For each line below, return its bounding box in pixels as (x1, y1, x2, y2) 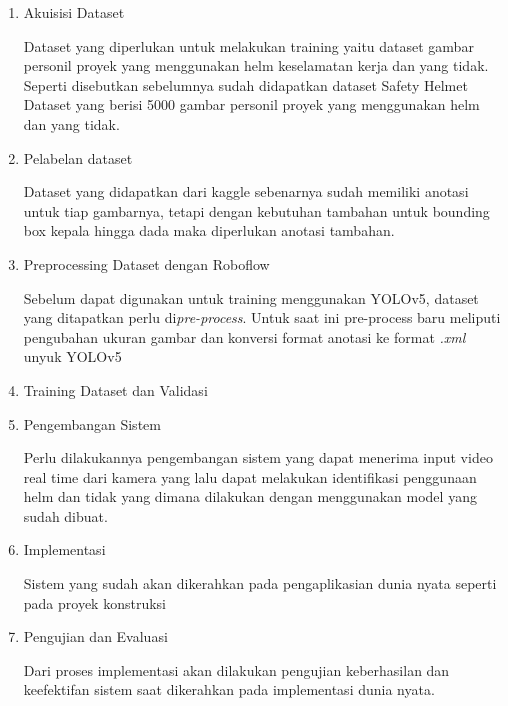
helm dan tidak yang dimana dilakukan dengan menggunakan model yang (23, 486, 477, 507)
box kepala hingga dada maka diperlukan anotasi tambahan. (23, 220, 395, 241)
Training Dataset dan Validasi (23, 379, 208, 400)
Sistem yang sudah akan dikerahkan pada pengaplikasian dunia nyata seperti (23, 573, 497, 594)
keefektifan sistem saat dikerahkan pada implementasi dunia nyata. (23, 679, 435, 700)
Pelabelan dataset (23, 147, 133, 168)
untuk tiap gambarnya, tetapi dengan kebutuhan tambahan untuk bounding (23, 200, 490, 221)
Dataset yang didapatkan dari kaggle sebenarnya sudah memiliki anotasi (23, 181, 469, 202)
